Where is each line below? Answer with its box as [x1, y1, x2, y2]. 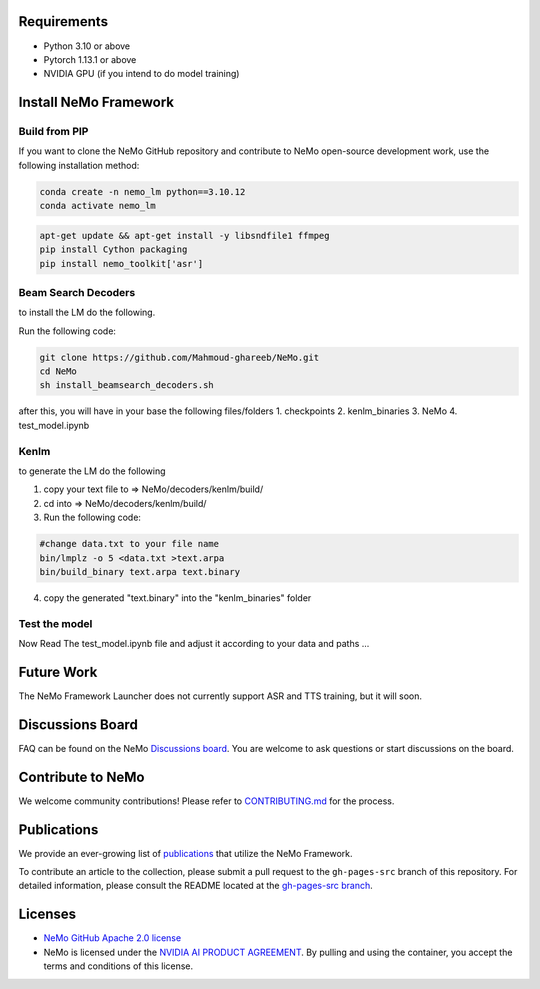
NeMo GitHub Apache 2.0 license [43, 932, 182, 944]
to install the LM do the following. [18, 306, 156, 319]
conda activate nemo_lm [39, 200, 157, 212]
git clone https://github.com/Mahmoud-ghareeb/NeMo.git [39, 351, 320, 363]
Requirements [18, 13, 109, 30]
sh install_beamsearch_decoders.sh [39, 380, 214, 391]
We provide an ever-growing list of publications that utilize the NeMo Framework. [18, 847, 354, 859]
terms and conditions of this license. [43, 960, 194, 972]
